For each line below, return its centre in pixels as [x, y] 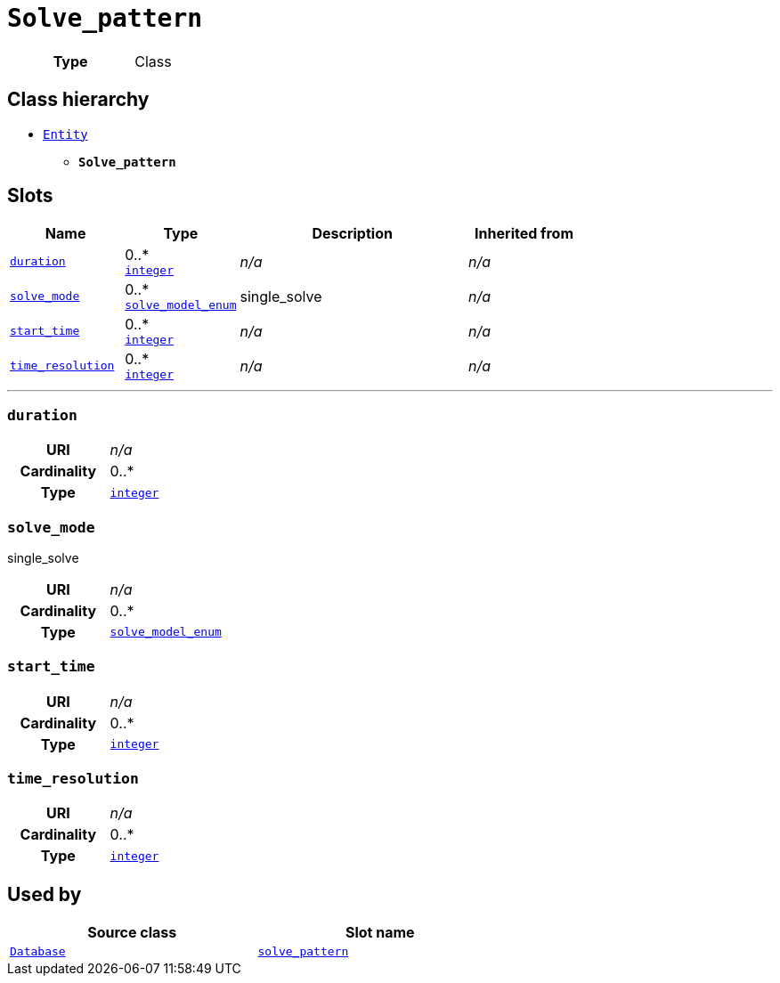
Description [352, 234]
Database [38, 952]
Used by [45, 894]
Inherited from [524, 234]
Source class [132, 933]
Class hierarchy [78, 100]
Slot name [380, 933]
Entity [65, 134]
